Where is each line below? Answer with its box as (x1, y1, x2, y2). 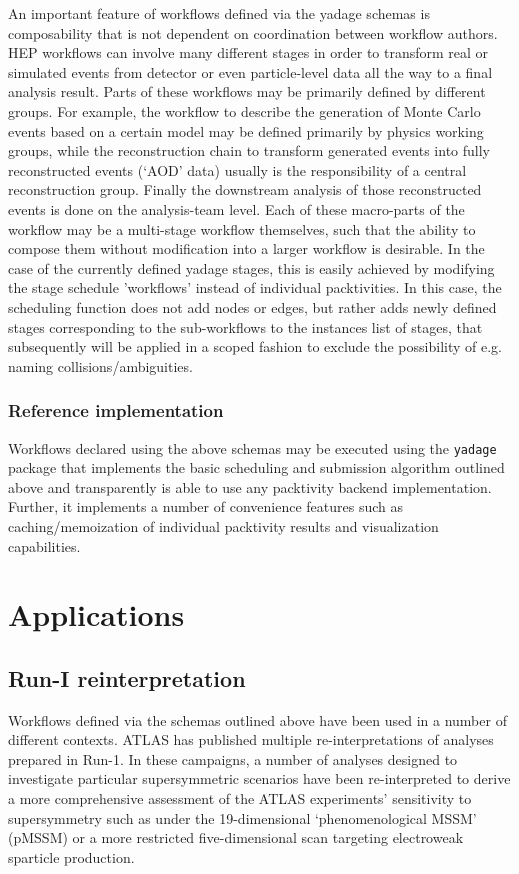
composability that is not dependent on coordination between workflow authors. (8, 22, 498, 43)
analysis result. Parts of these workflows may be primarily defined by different (8, 81, 486, 102)
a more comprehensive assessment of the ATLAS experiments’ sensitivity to (8, 788, 472, 809)
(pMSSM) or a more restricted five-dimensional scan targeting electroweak (8, 827, 464, 848)
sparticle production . (8, 846, 135, 867)
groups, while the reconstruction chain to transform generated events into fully (8, 140, 491, 161)
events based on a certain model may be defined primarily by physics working (8, 120, 484, 141)
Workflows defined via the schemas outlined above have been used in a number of (8, 709, 507, 730)
